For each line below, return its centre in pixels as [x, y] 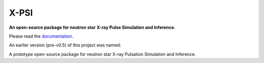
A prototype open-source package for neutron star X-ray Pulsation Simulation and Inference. [102, 54]
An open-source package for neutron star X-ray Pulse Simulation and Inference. [92, 27]
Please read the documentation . [41, 36]
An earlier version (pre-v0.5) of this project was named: [65, 45]
